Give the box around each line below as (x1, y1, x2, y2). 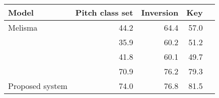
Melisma (8, 22, 38, 33)
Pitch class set (75, 7, 133, 18)
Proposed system (8, 80, 67, 91)
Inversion (141, 7, 179, 18)
